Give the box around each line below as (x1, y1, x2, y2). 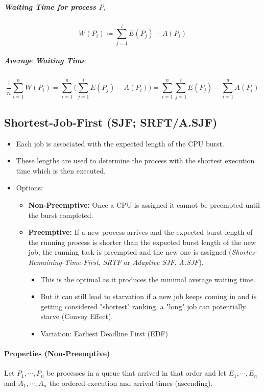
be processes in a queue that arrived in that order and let (46, 367, 227, 378)
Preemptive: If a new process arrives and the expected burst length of (28, 227, 253, 237)
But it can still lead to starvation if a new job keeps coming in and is (40, 291, 257, 302)
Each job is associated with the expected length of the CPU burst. (16, 138, 224, 149)
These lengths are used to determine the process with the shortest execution (16, 155, 255, 166)
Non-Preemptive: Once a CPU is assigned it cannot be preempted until (28, 199, 260, 210)
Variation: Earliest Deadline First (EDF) (40, 328, 168, 338)
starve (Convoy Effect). (40, 311, 113, 322)
